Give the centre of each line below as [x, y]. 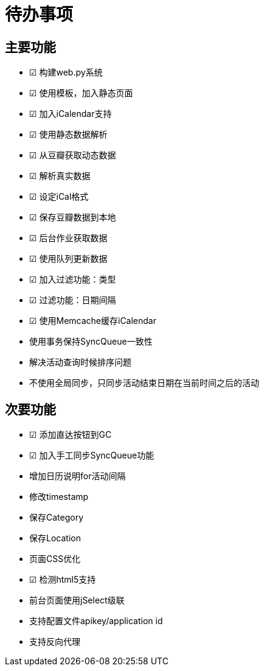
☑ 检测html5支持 [63, 580]
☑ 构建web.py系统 [66, 72]
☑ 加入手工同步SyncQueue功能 [92, 455]
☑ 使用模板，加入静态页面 [81, 93]
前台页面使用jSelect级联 [77, 600]
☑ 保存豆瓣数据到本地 [73, 217]
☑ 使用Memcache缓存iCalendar [93, 321]
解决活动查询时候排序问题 [80, 362]
